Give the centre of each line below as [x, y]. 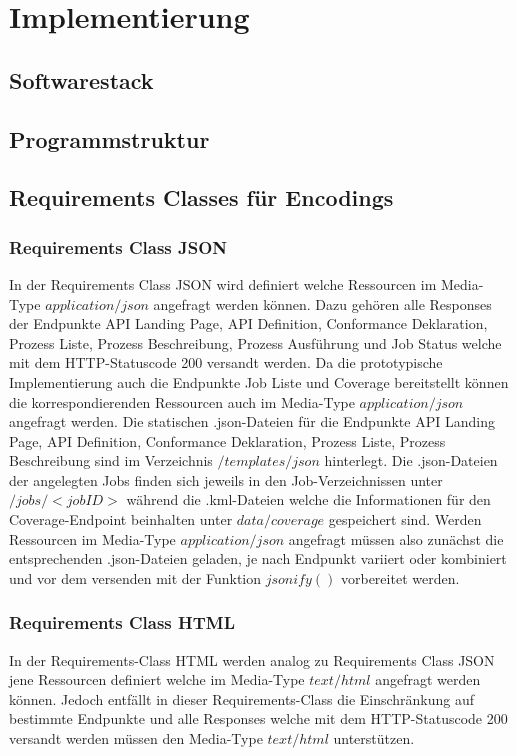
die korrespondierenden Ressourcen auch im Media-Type [182, 401]
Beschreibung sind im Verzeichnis [111, 460]
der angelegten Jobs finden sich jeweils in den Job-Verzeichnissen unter [226, 479]
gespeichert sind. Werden [405, 519]
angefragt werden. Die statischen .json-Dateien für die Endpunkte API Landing [252, 421]
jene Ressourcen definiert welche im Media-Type [157, 679]
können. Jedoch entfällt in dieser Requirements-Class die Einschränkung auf [242, 698]
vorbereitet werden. [400, 577]
